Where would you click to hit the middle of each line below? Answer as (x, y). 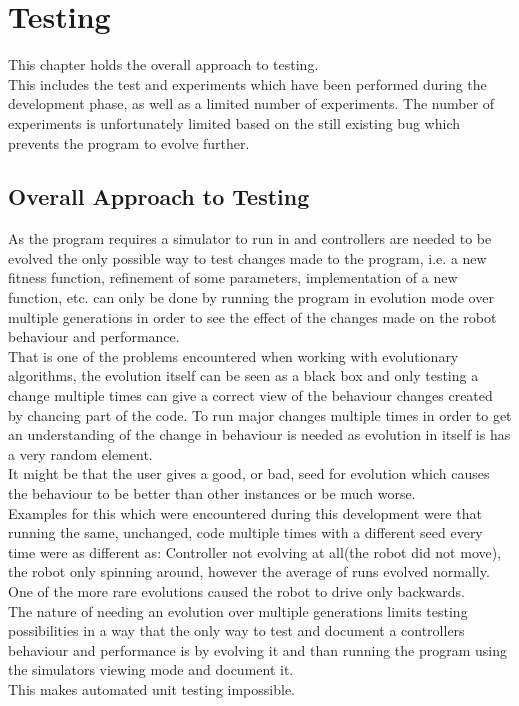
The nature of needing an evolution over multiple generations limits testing (238, 610)
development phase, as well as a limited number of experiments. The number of (251, 103)
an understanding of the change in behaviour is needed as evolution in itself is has (259, 434)
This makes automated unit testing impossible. (151, 688)
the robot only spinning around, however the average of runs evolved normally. (249, 571)
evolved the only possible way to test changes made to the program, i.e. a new (247, 257)
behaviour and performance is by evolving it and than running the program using (258, 649)
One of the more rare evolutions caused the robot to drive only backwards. (237, 590)
